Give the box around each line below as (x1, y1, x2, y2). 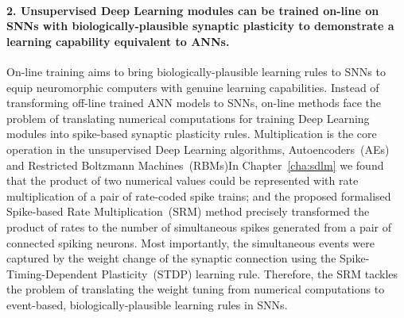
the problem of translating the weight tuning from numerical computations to (6, 281, 385, 297)
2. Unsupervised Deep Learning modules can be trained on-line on (6, 2, 379, 18)
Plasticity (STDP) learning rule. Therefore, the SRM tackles (101, 265, 398, 282)
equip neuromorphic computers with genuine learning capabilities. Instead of (6, 79, 379, 95)
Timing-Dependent (6, 265, 98, 282)
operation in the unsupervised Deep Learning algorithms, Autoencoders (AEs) (6, 140, 390, 157)
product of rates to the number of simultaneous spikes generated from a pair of (6, 218, 392, 235)
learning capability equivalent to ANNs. (6, 33, 230, 49)
